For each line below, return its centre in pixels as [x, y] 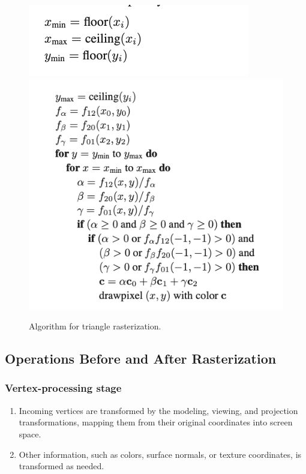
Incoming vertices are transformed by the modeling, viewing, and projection [158, 410]
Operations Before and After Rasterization [141, 358]
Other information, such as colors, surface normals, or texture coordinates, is [160, 454]
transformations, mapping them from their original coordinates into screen [156, 422]
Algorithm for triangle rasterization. [95, 326]
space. [30, 433]
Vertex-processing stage [63, 388]
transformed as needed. [61, 466]
